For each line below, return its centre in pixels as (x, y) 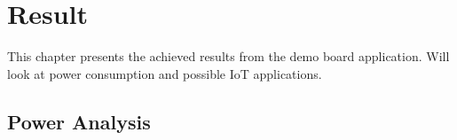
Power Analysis (79, 121)
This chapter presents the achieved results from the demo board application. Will (228, 56)
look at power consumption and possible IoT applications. (165, 73)
